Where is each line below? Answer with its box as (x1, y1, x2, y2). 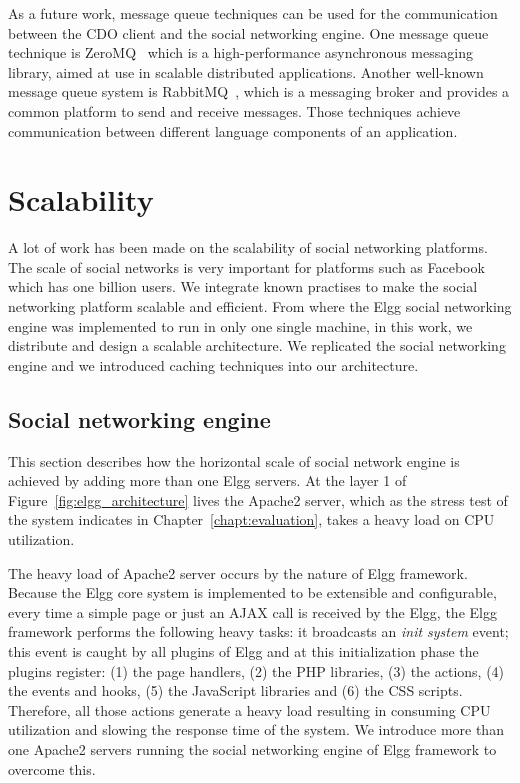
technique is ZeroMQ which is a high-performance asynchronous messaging (8, 42, 473, 63)
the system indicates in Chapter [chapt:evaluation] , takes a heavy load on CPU (8, 509, 495, 530)
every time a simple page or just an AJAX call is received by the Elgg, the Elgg (8, 601, 497, 622)
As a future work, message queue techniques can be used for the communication (8, 3, 498, 23)
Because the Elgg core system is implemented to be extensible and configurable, (8, 582, 497, 603)
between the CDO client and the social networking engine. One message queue (8, 22, 489, 43)
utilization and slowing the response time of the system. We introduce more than (8, 719, 504, 740)
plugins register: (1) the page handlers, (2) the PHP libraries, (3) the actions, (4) (8, 660, 505, 681)
